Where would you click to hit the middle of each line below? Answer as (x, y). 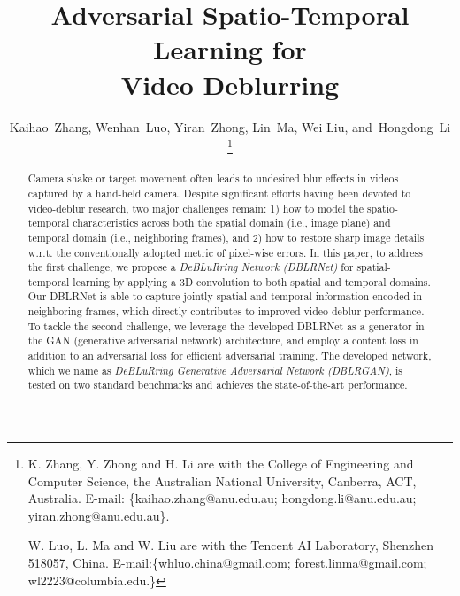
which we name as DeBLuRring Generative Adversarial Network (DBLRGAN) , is (215, 370)
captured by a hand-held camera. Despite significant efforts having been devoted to (219, 193)
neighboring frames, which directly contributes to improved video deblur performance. (226, 311)
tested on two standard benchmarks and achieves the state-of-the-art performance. (218, 385)
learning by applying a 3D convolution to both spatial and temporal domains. (252, 281)
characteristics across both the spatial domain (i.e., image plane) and (232, 223)
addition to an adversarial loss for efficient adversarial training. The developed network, (230, 356)
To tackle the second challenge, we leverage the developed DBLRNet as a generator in (226, 325)
